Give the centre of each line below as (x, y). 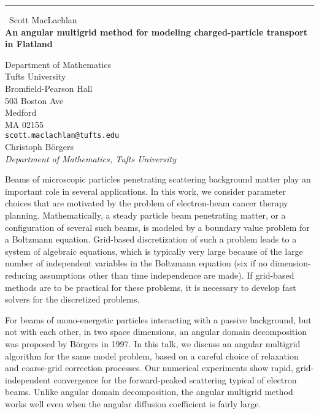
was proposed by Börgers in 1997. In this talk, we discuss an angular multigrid (153, 343)
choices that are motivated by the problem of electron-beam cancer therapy (147, 203)
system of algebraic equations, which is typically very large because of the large (154, 251)
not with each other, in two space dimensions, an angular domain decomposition (156, 332)
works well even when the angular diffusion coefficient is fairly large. (133, 403)
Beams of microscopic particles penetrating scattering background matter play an (158, 179)
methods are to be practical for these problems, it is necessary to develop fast (151, 287)
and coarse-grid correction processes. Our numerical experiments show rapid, (149, 368)
